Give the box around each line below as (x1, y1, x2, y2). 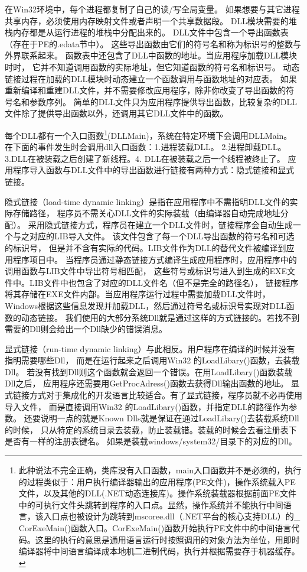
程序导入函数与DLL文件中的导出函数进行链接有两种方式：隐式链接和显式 (12, 164, 295, 176)
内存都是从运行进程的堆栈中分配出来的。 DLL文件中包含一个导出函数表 (12, 26, 289, 38)
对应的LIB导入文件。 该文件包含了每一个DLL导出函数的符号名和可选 (29, 230, 295, 242)
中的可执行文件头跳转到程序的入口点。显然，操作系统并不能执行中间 (18, 498, 283, 511)
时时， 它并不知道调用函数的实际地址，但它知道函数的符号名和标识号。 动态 (5, 60, 300, 73)
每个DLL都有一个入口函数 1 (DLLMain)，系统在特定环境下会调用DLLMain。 (5, 127, 292, 141)
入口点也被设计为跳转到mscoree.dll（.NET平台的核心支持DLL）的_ (43, 510, 301, 522)
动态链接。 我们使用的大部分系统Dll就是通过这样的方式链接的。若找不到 (21, 311, 300, 323)
